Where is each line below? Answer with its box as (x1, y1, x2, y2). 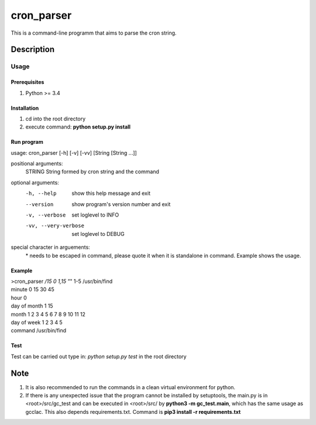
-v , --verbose (25, 212, 66, 218)
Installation (11, 104, 39, 112)
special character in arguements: (11, 244, 90, 251)
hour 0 (11, 294, 27, 301)
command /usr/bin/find (11, 327, 67, 334)
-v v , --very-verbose (25, 222, 85, 229)
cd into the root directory (25, 115, 86, 122)
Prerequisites (11, 79, 44, 86)
